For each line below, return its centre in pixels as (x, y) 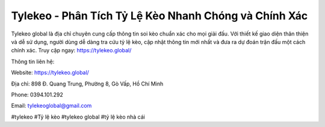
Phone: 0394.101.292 (37, 94)
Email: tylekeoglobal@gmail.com (51, 106)
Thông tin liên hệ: (33, 61)
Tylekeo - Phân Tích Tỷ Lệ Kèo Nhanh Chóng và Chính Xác (159, 16)
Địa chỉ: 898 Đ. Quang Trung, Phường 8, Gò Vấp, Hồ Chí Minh (87, 84)
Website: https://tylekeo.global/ (50, 73)
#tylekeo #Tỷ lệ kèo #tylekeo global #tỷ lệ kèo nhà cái (78, 117)
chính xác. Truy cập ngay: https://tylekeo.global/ (71, 51)
